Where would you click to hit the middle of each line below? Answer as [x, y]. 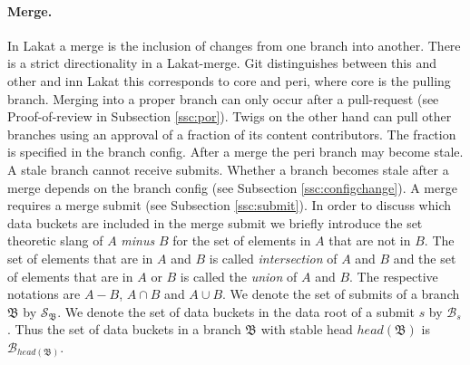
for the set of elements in [242, 240]
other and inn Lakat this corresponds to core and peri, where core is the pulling [229, 80]
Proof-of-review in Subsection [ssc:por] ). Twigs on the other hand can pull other [230, 116]
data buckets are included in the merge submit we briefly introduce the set [215, 222]
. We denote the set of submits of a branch [341, 294]
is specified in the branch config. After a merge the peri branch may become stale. [235, 152]
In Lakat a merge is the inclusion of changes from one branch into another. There [234, 45]
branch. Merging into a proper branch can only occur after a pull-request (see [223, 98]
